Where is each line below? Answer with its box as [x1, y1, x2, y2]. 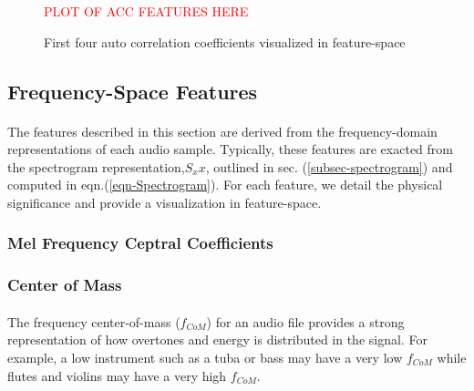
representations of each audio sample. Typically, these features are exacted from [7, 139, 453, 159]
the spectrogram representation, [7, 157, 185, 176]
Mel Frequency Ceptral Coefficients [7, 232, 273, 254]
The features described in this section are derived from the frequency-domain [7, 121, 438, 140]
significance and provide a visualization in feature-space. [7, 192, 322, 211]
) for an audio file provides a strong [206, 312, 405, 331]
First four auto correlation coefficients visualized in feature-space [44, 32, 406, 51]
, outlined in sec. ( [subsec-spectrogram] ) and [205, 157, 453, 176]
